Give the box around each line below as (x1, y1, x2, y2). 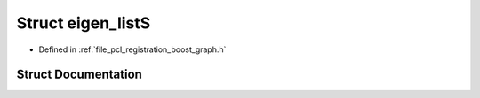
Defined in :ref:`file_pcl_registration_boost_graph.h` (38, 44, 227, 55)
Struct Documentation (16, 67, 142, 82)
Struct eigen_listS (16, 13, 151, 33)
